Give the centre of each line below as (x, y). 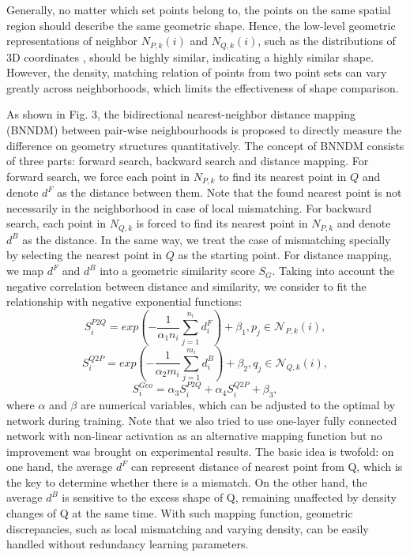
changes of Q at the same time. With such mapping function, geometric (180, 513)
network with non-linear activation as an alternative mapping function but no (194, 436)
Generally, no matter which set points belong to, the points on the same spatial (199, 9)
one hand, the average (60, 467)
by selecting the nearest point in (84, 255)
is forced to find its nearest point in (222, 223)
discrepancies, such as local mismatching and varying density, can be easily (188, 528)
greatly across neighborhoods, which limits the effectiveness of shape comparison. (203, 87)
